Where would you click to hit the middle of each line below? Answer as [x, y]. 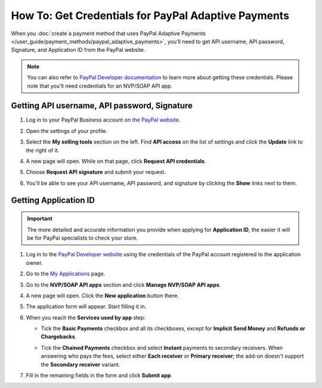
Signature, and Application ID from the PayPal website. [78, 50]
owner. [34, 263]
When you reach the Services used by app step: [86, 317]
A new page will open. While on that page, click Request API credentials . [116, 161]
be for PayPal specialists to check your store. [83, 238]
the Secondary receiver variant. [80, 364]
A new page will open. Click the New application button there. [102, 296]
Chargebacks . [59, 337]
